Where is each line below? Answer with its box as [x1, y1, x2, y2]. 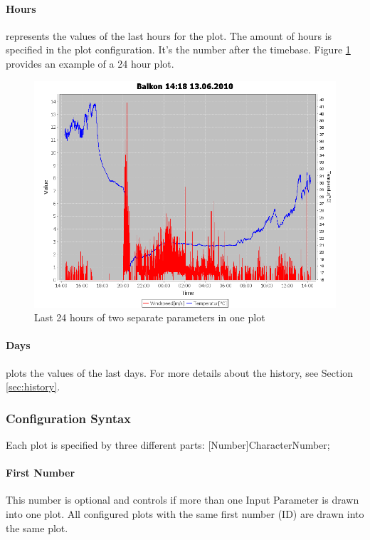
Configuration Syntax [6, 409, 132, 427]
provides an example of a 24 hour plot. [6, 56, 174, 71]
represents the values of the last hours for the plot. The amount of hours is [6, 28, 332, 43]
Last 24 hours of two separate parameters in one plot [34, 310, 265, 325]
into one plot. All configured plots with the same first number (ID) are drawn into [6, 506, 364, 521]
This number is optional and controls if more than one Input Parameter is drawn [6, 492, 359, 507]
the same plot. [6, 520, 68, 535]
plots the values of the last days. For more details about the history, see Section [6, 365, 354, 380]
